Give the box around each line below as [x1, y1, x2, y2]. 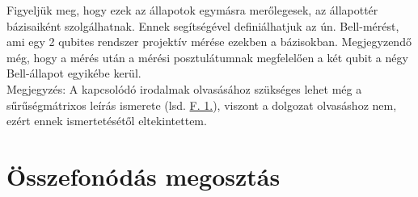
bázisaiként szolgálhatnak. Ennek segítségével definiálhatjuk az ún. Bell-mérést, [6, 17, 399, 34]
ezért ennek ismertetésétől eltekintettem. [6, 112, 207, 129]
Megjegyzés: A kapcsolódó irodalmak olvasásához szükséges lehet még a [6, 80, 362, 97]
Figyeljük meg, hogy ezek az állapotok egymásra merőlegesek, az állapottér [6, 2, 378, 18]
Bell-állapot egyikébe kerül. [6, 65, 141, 82]
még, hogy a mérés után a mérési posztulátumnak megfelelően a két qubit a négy [6, 48, 408, 65]
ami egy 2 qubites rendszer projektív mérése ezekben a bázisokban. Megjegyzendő [6, 33, 412, 50]
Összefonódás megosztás [6, 159, 281, 192]
